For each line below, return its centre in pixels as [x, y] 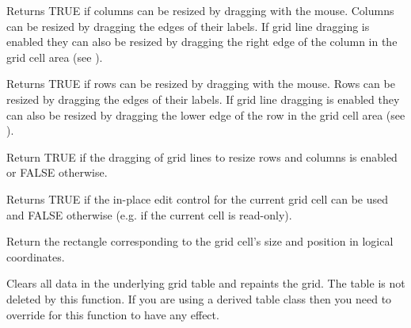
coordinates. [36, 256]
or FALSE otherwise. [57, 172]
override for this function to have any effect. [113, 314]
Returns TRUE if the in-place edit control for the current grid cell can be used [198, 198]
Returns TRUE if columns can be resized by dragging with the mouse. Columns [200, 10]
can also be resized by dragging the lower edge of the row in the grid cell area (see [206, 114]
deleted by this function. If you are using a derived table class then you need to [199, 298]
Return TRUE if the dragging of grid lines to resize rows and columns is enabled [202, 156]
